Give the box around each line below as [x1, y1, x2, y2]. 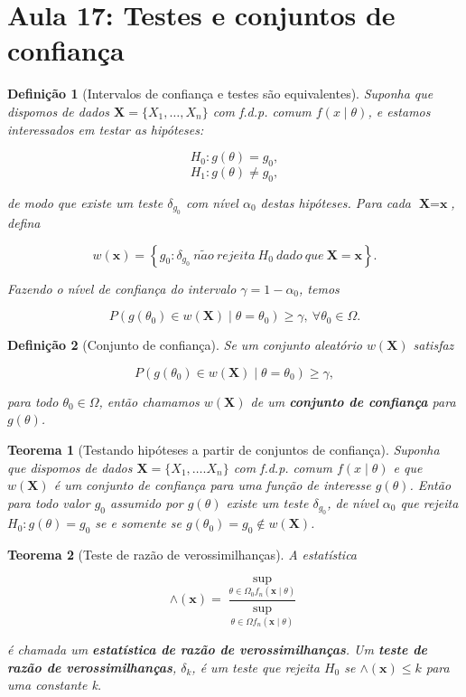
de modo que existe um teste [7, 193, 163, 212]
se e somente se [95, 513, 182, 532]
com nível [185, 193, 238, 212]
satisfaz [413, 335, 454, 354]
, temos [299, 278, 340, 297]
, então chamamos [98, 391, 200, 410]
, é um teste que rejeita [191, 657, 320, 676]
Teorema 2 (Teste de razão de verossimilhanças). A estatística [7, 545, 358, 564]
